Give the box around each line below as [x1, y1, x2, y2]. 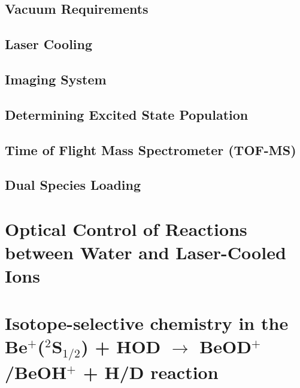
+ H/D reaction [83, 359, 219, 384]
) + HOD [81, 334, 161, 358]
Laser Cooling [5, 35, 93, 53]
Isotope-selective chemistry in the [5, 310, 289, 335]
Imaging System [5, 69, 107, 88]
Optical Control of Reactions [5, 216, 247, 241]
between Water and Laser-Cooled [5, 240, 286, 265]
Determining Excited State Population [5, 105, 249, 123]
